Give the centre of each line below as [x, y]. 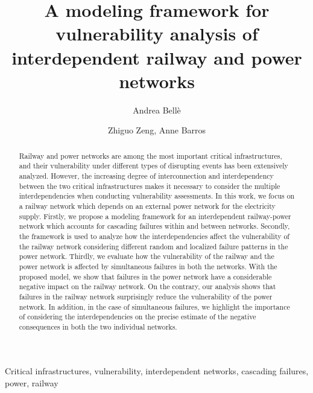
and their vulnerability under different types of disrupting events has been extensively [153, 166]
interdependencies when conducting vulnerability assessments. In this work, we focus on [157, 196]
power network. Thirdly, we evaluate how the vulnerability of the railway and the [147, 256]
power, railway [32, 383]
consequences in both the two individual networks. [98, 326]
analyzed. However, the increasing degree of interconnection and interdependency [146, 175]
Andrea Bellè [157, 110]
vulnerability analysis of [157, 34]
